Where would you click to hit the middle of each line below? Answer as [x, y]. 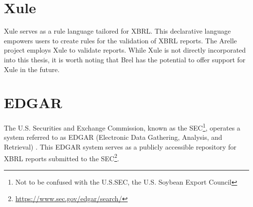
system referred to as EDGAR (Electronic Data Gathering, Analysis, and [113, 137]
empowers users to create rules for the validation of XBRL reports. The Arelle [120, 40]
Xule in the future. [32, 69]
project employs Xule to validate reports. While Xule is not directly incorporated [125, 50]
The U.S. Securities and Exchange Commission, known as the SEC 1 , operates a [122, 127]
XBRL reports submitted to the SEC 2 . [62, 157]
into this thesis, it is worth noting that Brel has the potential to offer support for [125, 59]
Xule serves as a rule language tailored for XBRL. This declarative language [117, 31]
